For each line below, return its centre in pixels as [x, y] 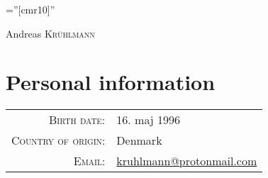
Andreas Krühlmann [50, 33]
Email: [89, 161]
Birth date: [77, 120]
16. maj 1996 [149, 120]
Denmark [139, 140]
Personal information [111, 82]
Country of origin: [58, 140]
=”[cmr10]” [30, 9]
